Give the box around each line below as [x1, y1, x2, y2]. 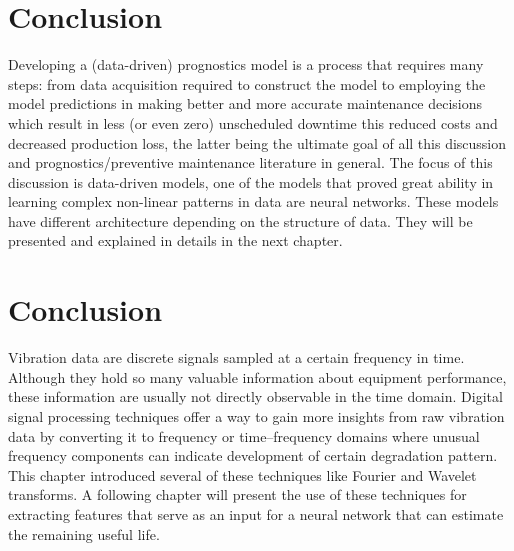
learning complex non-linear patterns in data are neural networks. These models [8, 191, 499, 212]
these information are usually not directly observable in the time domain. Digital [8, 386, 503, 407]
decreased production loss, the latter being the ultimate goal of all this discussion [8, 132, 507, 153]
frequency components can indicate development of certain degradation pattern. [8, 445, 498, 466]
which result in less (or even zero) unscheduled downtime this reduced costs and [8, 112, 498, 133]
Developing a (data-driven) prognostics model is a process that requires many [8, 54, 484, 75]
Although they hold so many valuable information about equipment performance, [8, 366, 507, 387]
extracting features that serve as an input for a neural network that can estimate [8, 503, 504, 524]
